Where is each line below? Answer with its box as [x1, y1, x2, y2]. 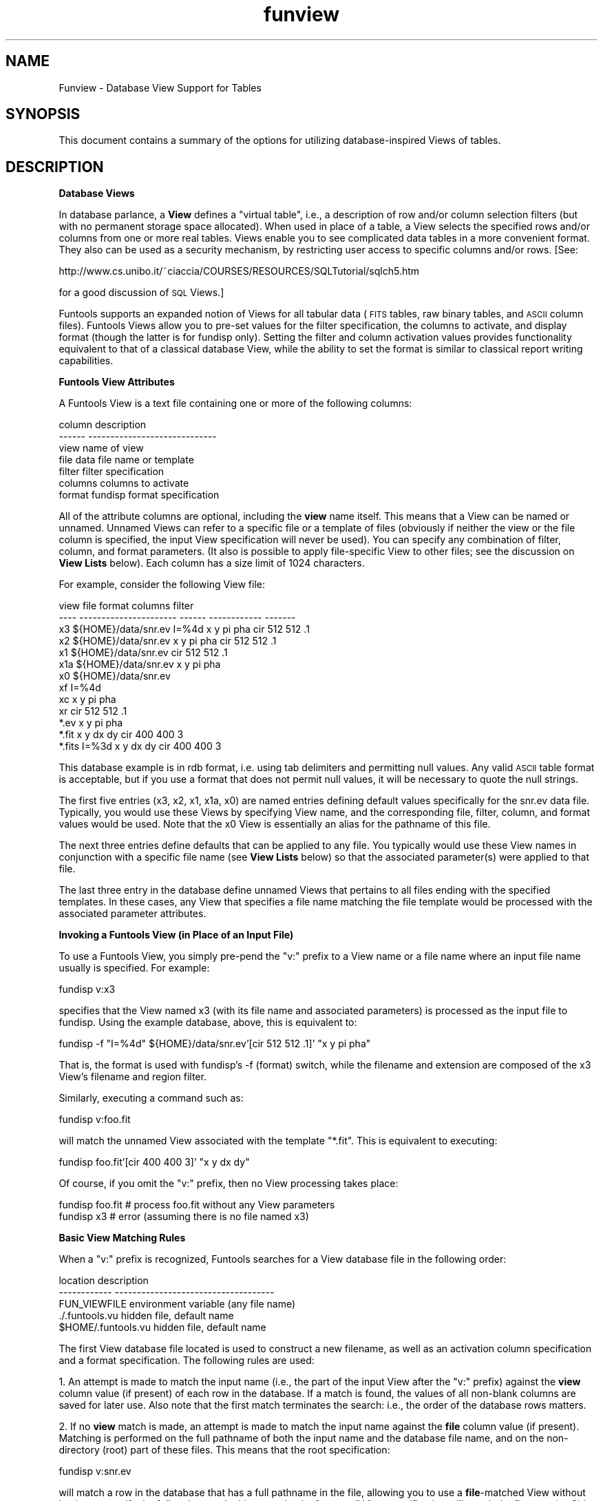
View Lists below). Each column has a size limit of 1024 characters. [59, 557, 365, 569]
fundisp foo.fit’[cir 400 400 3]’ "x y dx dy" [59, 1156, 250, 1168]
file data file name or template [59, 454, 194, 466]
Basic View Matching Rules [59, 1232, 186, 1244]
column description [59, 419, 147, 431]
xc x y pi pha [59, 693, 116, 706]
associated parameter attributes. [59, 907, 207, 920]
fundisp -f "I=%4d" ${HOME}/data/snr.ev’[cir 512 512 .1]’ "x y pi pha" [59, 1038, 371, 1050]
